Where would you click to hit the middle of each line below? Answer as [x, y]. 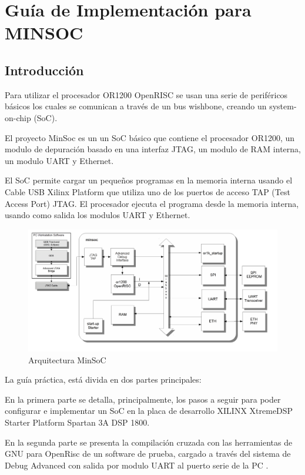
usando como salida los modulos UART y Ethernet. [98, 215]
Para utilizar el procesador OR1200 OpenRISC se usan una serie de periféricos [146, 94]
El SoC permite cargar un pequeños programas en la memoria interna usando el [149, 180]
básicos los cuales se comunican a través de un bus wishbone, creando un [136, 106]
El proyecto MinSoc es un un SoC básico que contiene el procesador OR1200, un [150, 137]
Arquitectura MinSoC [67, 359]
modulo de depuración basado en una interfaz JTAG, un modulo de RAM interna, [153, 149]
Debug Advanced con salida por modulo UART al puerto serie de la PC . [137, 465]
